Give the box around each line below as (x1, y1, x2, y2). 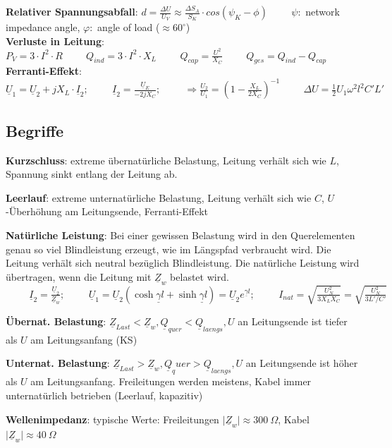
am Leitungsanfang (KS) (30, 332, 137, 346)
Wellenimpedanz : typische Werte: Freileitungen (6, 411, 219, 426)
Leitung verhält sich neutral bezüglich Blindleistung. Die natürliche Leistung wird (6, 255, 360, 270)
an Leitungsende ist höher (245, 356, 358, 370)
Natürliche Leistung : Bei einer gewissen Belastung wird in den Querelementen (6, 227, 355, 242)
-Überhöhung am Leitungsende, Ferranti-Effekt (6, 204, 209, 219)
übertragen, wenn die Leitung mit (6, 269, 152, 284)
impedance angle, (6, 20, 80, 35)
